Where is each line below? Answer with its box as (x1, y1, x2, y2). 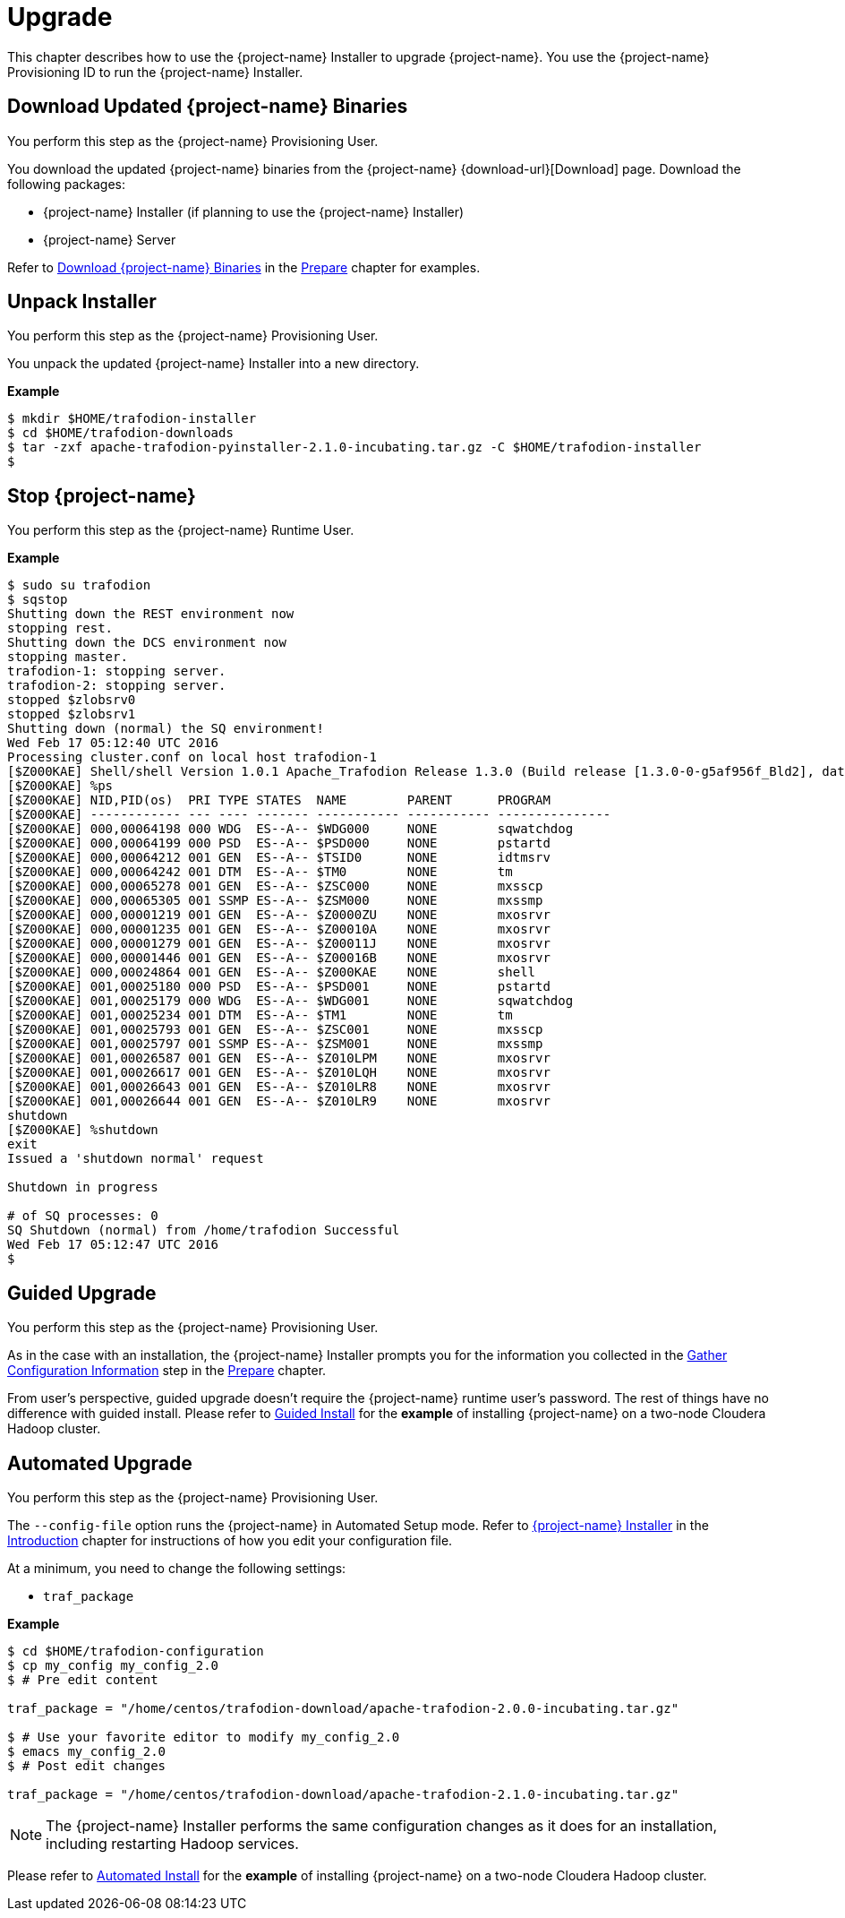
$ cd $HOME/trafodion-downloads (7, 426, 234, 441)
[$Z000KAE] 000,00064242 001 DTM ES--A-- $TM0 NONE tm (7, 864, 513, 880)
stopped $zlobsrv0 (7, 692, 136, 708)
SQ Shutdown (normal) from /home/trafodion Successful (7, 1223, 400, 1238)
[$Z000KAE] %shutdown (7, 1122, 158, 1138)
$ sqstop (7, 592, 68, 607)
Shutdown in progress (7, 1180, 158, 1195)
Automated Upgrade (7, 1451, 192, 1475)
